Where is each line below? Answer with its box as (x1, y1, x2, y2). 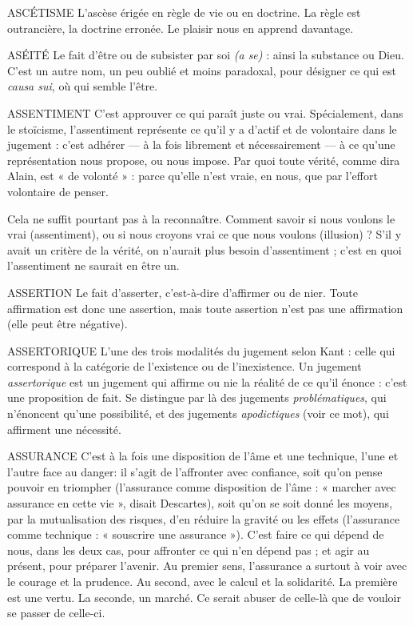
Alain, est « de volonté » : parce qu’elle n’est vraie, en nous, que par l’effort (7, 167, 378, 184)
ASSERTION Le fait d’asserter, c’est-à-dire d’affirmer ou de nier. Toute (7, 283, 358, 300)
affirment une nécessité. (7, 420, 121, 437)
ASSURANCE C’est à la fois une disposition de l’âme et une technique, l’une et (7, 447, 399, 464)
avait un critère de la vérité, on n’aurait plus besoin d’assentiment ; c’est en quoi (7, 241, 402, 258)
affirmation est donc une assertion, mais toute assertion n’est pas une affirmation (7, 299, 403, 316)
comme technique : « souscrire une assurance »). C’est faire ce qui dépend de (7, 526, 384, 543)
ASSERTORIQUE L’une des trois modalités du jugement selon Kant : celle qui (7, 342, 395, 359)
